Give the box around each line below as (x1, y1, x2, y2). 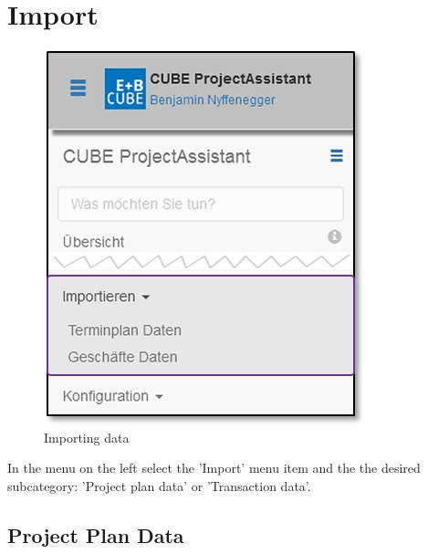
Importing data (44, 427, 130, 446)
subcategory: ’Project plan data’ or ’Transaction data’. (7, 476, 311, 495)
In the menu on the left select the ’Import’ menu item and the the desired (7, 458, 421, 477)
